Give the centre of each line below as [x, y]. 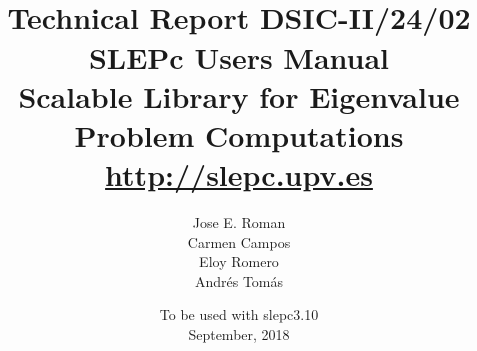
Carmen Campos [239, 241]
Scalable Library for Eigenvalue [239, 95]
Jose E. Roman [239, 222]
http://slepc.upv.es [239, 174]
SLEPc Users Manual [239, 56]
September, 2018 [239, 334]
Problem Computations [239, 134]
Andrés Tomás [239, 280]
